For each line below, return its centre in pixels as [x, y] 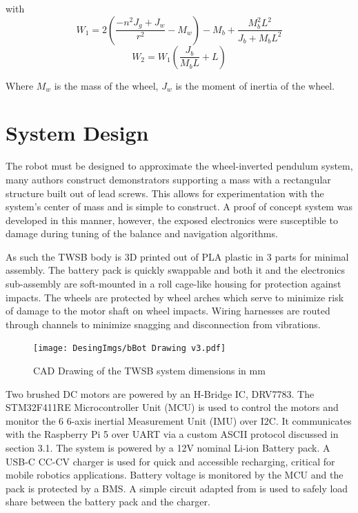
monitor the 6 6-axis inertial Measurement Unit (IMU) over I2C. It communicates [179, 420]
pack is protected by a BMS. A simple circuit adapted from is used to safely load [177, 488]
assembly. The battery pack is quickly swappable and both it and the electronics [176, 270]
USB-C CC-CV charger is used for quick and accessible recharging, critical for [170, 461]
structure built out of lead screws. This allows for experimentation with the [165, 193]
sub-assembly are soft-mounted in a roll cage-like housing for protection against [173, 284]
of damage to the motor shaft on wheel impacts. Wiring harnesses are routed [168, 311]
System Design [77, 133]
